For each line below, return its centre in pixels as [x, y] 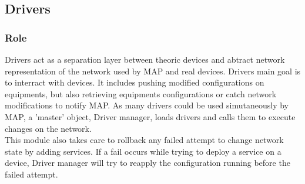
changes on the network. [48, 128]
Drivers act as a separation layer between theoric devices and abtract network [145, 59]
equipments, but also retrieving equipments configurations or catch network [141, 93]
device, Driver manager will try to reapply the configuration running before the [148, 163]
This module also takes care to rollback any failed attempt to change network [144, 140]
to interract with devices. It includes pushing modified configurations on [135, 82]
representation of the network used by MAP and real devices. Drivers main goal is [153, 71]
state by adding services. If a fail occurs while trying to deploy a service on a [143, 151]
